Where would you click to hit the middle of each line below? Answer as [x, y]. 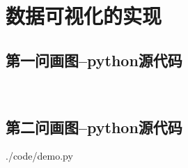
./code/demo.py [39, 156]
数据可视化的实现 [84, 16]
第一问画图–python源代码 [94, 60]
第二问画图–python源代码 [94, 127]
